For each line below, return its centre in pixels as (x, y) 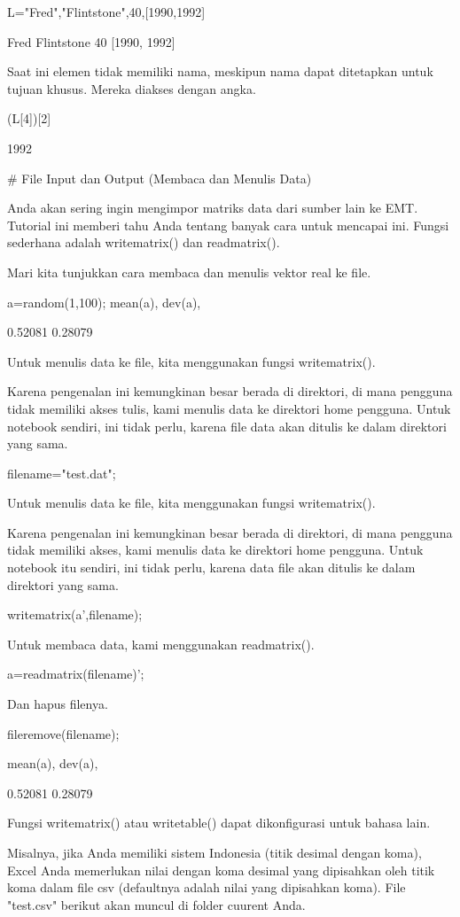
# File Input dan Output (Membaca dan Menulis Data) (160, 178)
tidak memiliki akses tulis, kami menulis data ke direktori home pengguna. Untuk (229, 408)
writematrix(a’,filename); (75, 614)
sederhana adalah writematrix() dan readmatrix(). (144, 242)
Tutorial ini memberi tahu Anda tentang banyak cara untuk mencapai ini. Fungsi (228, 225)
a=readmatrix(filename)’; (76, 674)
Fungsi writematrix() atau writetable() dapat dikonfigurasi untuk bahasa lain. (219, 823)
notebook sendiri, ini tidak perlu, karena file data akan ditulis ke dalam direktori (227, 426)
